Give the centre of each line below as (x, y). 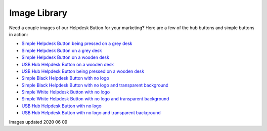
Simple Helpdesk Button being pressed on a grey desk (77, 44)
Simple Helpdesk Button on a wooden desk (66, 57)
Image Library (38, 13)
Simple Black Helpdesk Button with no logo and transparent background (95, 85)
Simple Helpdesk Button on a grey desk (62, 50)
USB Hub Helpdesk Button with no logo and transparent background (91, 113)
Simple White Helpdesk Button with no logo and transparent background (95, 99)
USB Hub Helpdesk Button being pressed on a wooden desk (83, 71)
